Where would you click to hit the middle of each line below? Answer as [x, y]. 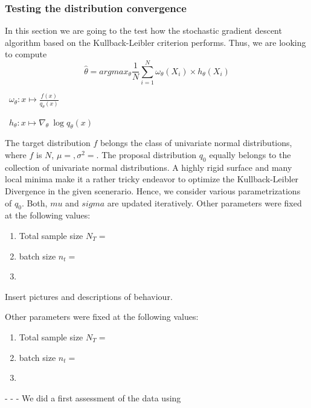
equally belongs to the [250, 155]
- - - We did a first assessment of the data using [93, 397]
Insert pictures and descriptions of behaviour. [89, 296]
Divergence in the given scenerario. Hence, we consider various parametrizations [153, 191]
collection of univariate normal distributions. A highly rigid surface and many [149, 167]
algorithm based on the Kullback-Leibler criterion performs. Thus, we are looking [155, 42]
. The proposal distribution [146, 155]
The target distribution [48, 143]
